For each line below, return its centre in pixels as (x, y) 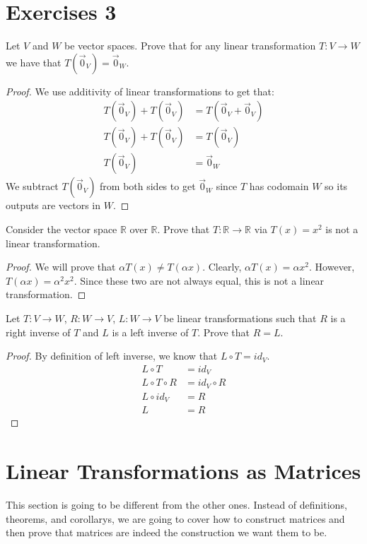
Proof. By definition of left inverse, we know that (112, 356)
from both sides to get (148, 186)
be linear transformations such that (240, 318)
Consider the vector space (62, 229)
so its (336, 186)
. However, (332, 267)
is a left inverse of (150, 332)
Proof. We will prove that (61, 267)
